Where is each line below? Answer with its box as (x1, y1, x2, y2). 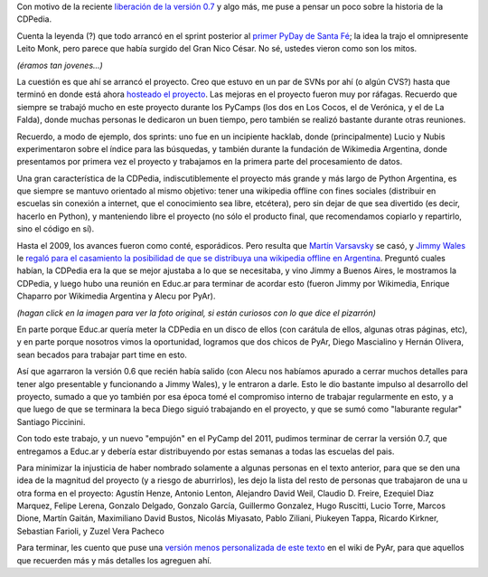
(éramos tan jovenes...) (16, 60, 103, 71)
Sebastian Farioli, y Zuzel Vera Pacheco (16, 525, 164, 536)
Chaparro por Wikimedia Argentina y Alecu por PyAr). (16, 290, 216, 302)
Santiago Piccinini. (16, 416, 86, 427)
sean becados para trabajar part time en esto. (16, 349, 187, 360)
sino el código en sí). (16, 223, 95, 234)
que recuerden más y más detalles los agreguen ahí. (16, 554, 212, 565)
